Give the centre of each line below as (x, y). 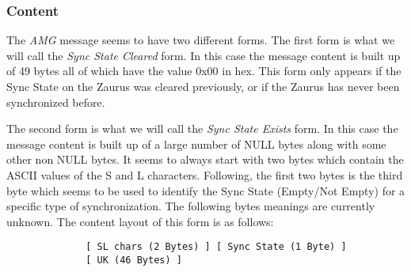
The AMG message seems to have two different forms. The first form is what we (201, 40)
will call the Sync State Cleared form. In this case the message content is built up (204, 55)
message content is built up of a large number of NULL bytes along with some (196, 144)
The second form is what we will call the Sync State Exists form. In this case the (202, 128)
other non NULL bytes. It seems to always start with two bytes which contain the (205, 159)
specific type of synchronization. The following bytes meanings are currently (191, 206)
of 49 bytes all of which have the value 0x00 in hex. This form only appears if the (204, 71)
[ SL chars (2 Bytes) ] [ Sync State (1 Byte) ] (216, 247)
